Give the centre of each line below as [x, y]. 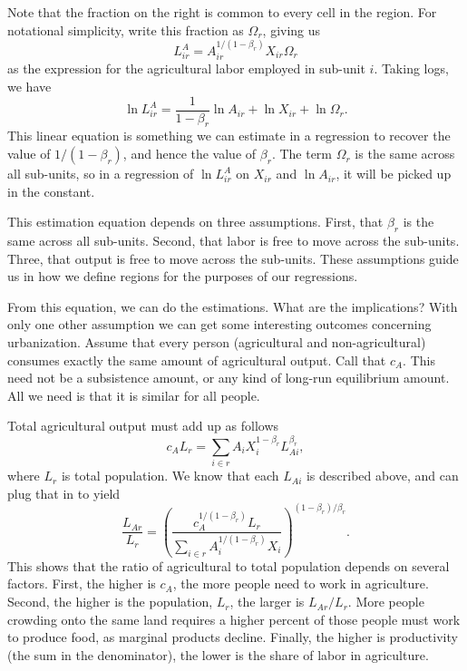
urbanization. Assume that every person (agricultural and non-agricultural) [217, 342]
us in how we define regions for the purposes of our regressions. [183, 276]
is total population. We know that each [170, 476]
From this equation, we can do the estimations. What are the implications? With [233, 306]
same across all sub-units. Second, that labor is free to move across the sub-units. [233, 241]
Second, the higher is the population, [110, 602]
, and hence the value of [190, 154]
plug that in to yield [64, 493]
